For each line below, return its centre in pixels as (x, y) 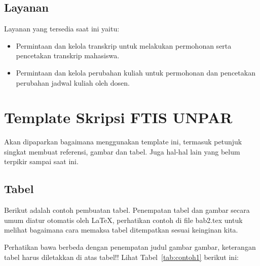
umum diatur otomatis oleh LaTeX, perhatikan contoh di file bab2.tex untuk (123, 220)
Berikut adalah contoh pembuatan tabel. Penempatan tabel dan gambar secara (127, 210)
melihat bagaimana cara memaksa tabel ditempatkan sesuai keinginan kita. (121, 230)
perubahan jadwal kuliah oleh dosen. (73, 82)
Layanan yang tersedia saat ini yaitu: (62, 29)
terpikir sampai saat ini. (41, 161)
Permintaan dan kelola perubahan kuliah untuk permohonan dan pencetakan (136, 72)
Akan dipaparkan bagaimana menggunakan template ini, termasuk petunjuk (123, 142)
